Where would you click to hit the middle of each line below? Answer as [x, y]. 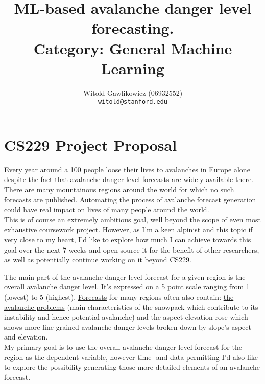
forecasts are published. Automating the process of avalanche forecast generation [130, 199]
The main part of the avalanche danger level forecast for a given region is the [125, 276]
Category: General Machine [133, 48]
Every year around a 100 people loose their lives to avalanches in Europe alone [127, 169]
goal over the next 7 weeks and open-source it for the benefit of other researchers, [132, 249]
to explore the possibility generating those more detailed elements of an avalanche [132, 367]
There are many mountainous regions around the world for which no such [119, 189]
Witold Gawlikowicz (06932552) [133, 92]
